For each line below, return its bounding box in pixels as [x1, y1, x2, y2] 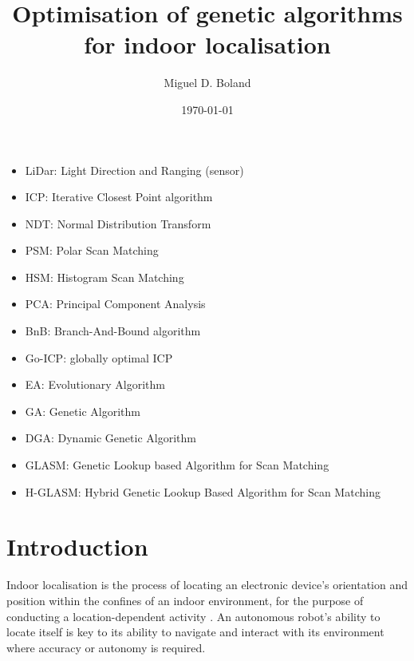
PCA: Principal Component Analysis [25, 295, 206, 312]
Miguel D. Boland [164, 74, 251, 91]
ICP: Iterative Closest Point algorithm [25, 188, 213, 205]
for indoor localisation [84, 28, 331, 61]
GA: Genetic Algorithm [25, 402, 140, 419]
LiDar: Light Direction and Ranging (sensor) [25, 161, 244, 178]
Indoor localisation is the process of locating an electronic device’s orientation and [6, 576, 408, 593]
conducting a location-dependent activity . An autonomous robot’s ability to [6, 608, 380, 624]
